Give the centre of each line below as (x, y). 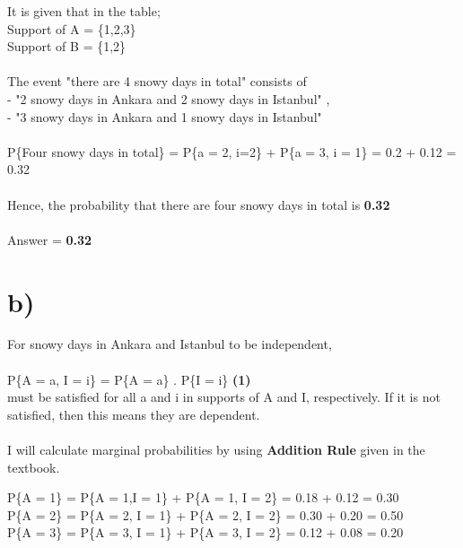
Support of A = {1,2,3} (72, 28)
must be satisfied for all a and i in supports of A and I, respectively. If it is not (224, 397)
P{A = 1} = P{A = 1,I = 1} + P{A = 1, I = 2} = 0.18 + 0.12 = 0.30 (203, 497)
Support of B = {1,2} (67, 46)
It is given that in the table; (84, 11)
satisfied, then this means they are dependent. (134, 414)
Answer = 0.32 (50, 239)
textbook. (34, 467)
